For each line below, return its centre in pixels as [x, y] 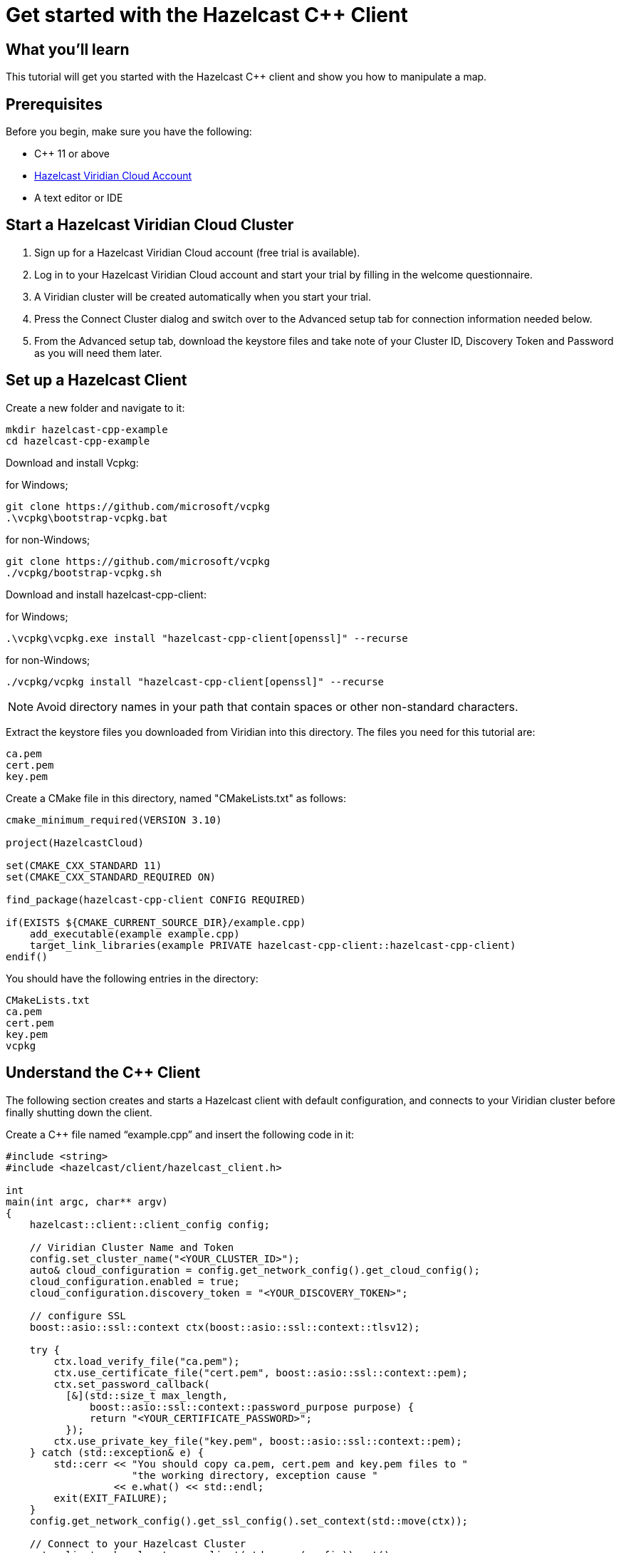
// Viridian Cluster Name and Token [132, 1247]
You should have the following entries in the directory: [132, 978]
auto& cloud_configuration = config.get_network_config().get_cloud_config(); [255, 1270]
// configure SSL [78, 1315]
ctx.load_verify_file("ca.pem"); [147, 1361]
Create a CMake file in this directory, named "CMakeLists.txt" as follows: [176, 798]
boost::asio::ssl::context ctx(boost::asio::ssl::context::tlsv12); [225, 1327]
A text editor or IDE [79, 198]
